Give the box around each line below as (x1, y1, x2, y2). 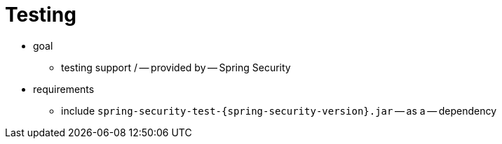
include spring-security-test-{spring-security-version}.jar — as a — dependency (61, 104, 497, 117)
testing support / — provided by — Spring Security (61, 61, 291, 73)
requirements (33, 82, 95, 95)
